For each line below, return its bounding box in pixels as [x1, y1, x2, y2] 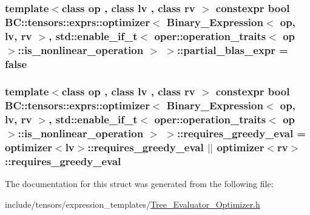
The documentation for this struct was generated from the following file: [5, 177, 274, 190]
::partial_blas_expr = [177, 42, 288, 57]
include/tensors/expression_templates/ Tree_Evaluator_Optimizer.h [5, 198, 260, 211]
